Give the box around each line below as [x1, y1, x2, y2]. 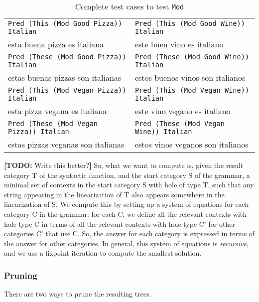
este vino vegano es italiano [134, 105, 231, 117]
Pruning [4, 269, 37, 281]
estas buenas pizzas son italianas [8, 72, 122, 83]
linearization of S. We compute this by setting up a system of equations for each [4, 199, 249, 209]
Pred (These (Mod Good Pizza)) [8, 53, 127, 61]
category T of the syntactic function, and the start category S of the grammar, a [4, 169, 250, 180]
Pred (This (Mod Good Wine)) [134, 19, 245, 27]
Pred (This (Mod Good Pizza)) [8, 19, 123, 27]
